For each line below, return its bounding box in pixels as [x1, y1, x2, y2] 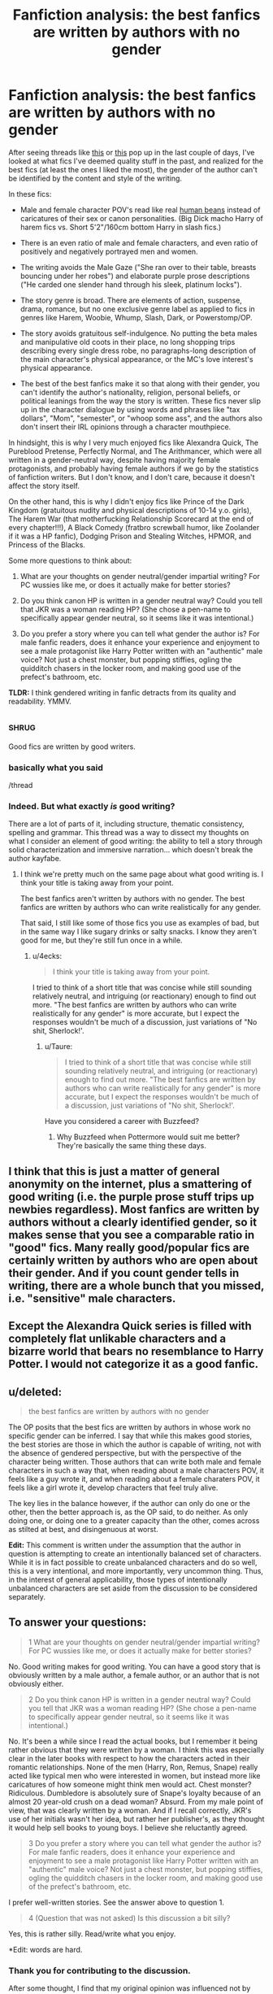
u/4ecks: [32, 951, 63, 961]
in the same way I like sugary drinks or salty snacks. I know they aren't [19, 927, 258, 937]
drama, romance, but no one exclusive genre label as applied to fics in [19, 303, 256, 314]
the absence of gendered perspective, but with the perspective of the [8, 1448, 242, 1457]
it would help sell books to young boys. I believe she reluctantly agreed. [8, 1822, 248, 1832]
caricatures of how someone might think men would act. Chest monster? [8, 1779, 252, 1789]
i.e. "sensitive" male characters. [8, 1291, 176, 1305]
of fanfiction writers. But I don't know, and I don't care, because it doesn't [8, 472, 255, 481]
